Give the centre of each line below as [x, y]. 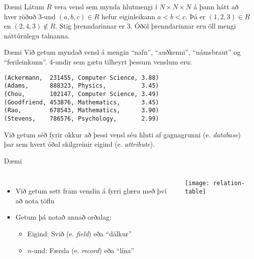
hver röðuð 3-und [30, 16]
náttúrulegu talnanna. [37, 35]
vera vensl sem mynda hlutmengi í [106, 6]
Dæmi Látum [24, 6]
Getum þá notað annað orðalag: [63, 217]
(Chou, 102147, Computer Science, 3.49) [81, 94]
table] [195, 191]
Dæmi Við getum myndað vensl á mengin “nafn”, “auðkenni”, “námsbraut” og [122, 52]
